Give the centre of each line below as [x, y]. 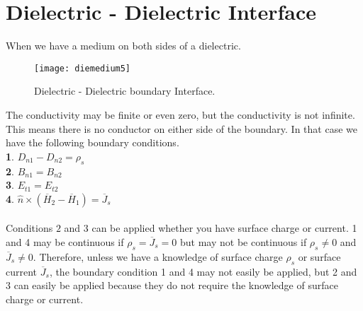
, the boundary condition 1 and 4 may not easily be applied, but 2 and [203, 271]
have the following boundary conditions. [93, 142]
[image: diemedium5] [83, 68]
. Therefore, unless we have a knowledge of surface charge [158, 256]
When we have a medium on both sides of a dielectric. [123, 46]
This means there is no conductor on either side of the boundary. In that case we [181, 128]
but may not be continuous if [243, 241]
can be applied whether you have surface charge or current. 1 [224, 228]
